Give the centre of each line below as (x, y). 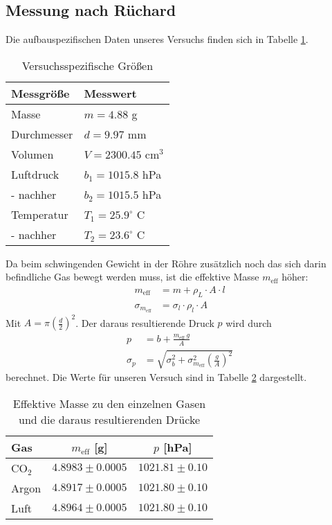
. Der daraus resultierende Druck (145, 322)
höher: (295, 277)
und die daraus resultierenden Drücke (109, 419)
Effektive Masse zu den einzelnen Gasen (109, 403)
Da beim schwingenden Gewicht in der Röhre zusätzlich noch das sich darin (166, 263)
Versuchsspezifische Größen (87, 65)
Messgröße (40, 93)
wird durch (249, 322)
